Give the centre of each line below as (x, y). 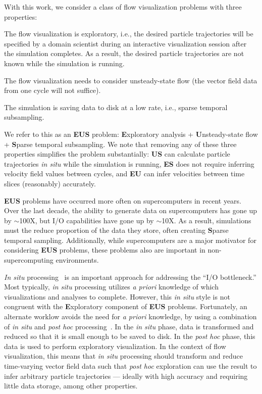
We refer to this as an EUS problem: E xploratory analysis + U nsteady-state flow (131, 134)
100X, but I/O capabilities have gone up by (87, 220)
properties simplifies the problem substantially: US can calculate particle (117, 154)
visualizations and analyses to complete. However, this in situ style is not (117, 296)
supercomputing (29, 260)
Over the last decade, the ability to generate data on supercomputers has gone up (130, 210)
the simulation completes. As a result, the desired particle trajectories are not (124, 53)
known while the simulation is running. (64, 63)
